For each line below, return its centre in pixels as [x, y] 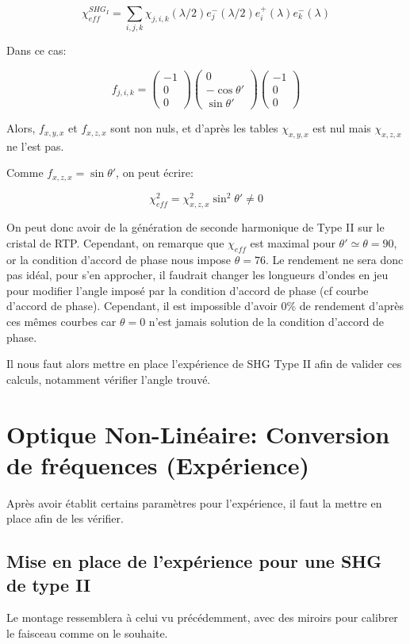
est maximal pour [293, 242]
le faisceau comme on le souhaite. [87, 633]
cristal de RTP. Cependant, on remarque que [115, 242]
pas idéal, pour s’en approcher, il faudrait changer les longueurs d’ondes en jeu [197, 275]
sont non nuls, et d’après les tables [194, 128]
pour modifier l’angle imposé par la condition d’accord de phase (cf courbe [188, 290]
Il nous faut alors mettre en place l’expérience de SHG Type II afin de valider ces [204, 364]
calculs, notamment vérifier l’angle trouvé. [109, 379]
